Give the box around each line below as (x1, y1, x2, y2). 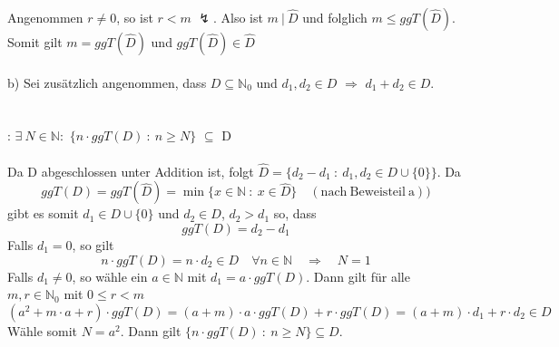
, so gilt (72, 235, 114, 254)
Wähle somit (7, 321, 78, 340)
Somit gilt (7, 33, 63, 51)
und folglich (302, 8, 368, 26)
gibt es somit (7, 204, 79, 223)
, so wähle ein (72, 266, 148, 285)
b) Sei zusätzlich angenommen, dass (7, 72, 207, 92)
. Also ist (212, 8, 263, 26)
